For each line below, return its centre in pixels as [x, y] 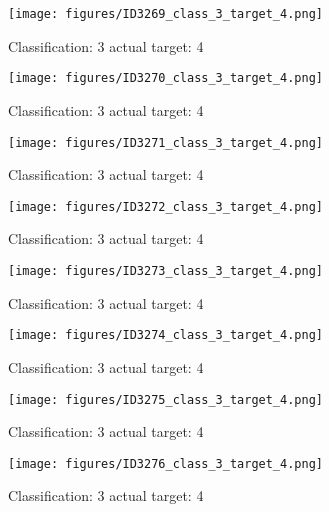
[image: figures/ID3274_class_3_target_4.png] [165, 335]
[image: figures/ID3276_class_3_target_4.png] [165, 463]
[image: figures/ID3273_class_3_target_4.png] [165, 271]
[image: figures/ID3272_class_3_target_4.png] [165, 206]
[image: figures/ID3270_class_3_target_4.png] [165, 78]
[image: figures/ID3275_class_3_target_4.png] [165, 399]
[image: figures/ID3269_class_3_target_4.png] [165, 14]
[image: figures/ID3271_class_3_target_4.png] [165, 142]
